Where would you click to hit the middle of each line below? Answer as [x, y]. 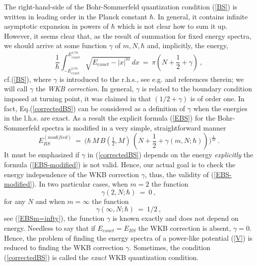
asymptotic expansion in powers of [57, 26]
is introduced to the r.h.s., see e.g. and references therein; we [152, 79]
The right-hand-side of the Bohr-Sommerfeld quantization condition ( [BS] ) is [121, 6]
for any [15, 201]
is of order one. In [217, 99]
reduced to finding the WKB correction [64, 247]
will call [16, 89]
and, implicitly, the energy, [188, 45]
